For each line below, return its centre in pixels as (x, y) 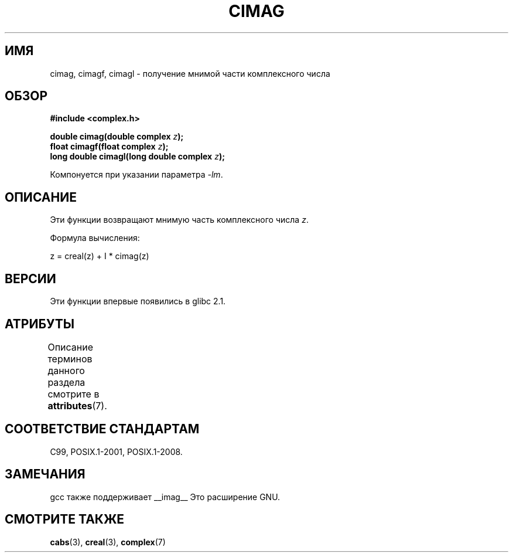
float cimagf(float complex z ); (109, 147)
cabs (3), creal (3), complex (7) (108, 542)
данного (66, 370)
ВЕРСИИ (30, 278)
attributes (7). (77, 405)
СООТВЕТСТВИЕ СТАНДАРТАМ (102, 429)
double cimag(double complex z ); (117, 137)
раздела (66, 382)
